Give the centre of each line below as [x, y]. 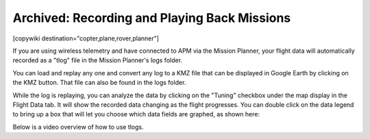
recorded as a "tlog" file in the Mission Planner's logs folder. [98, 60]
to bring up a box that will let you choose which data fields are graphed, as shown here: [136, 114]
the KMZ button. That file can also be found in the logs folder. [99, 83]
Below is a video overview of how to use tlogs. [78, 127]
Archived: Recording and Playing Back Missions [152, 18]
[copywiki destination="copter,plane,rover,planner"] [86, 38]
